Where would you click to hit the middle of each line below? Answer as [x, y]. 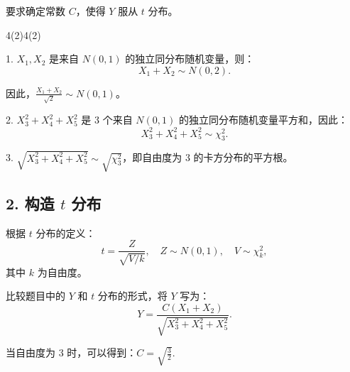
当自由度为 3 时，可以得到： [71, 352]
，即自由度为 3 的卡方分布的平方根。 [208, 157]
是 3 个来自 [107, 120]
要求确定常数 [35, 11]
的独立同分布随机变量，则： [190, 59]
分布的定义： [66, 232]
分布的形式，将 [132, 296]
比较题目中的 [35, 296]
